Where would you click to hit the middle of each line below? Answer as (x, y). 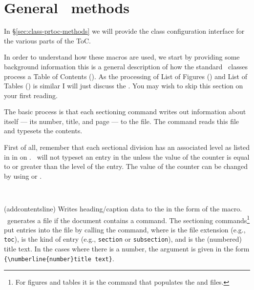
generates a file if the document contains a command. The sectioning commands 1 (128, 219)
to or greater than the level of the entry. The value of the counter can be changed (126, 166)
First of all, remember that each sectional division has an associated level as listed (127, 147)
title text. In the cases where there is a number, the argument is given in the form (127, 249)
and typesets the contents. (43, 131)
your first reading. (31, 95)
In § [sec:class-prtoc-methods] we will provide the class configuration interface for (124, 31)
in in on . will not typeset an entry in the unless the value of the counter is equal (127, 156)
